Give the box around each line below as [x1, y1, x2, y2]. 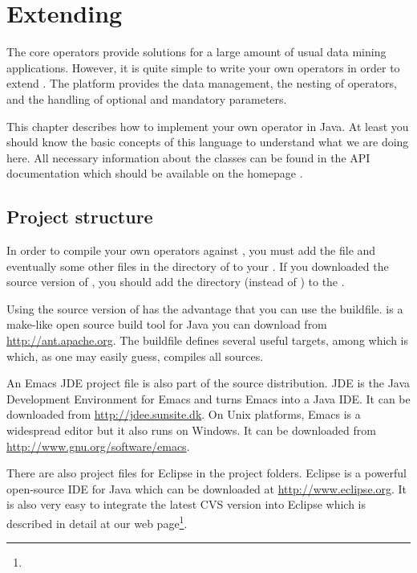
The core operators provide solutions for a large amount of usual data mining [6, 43, 387, 60]
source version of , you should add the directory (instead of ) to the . [6, 273, 345, 290]
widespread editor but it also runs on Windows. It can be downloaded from [6, 422, 376, 439]
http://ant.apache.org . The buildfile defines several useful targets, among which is [6, 332, 409, 349]
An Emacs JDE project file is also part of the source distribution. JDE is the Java [6, 374, 411, 391]
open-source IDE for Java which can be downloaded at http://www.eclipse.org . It [6, 480, 407, 497]
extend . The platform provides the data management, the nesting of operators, [6, 75, 397, 92]
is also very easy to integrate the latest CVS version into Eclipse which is [6, 496, 366, 513]
